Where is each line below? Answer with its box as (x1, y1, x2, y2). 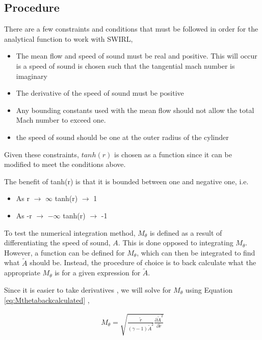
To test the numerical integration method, (4, 227, 136, 238)
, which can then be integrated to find (137, 247, 255, 258)
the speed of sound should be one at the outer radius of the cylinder (16, 131, 229, 142)
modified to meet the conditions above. (4, 159, 126, 169)
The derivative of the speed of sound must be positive (16, 88, 184, 98)
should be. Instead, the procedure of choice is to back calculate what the (30, 257, 256, 268)
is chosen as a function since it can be (114, 149, 232, 159)
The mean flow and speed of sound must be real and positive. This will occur (16, 50, 257, 61)
